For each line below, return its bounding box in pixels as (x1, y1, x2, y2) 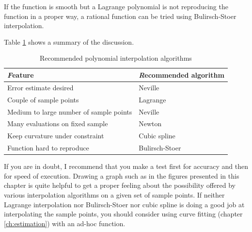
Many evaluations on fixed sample (7, 118, 108, 129)
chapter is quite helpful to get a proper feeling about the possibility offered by (4, 180, 236, 190)
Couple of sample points (7, 94, 79, 104)
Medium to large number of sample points (7, 106, 132, 116)
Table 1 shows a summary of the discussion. (4, 36, 134, 47)
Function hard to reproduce (7, 143, 89, 153)
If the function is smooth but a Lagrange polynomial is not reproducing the (4, 1, 228, 11)
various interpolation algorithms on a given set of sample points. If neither (4, 189, 225, 199)
